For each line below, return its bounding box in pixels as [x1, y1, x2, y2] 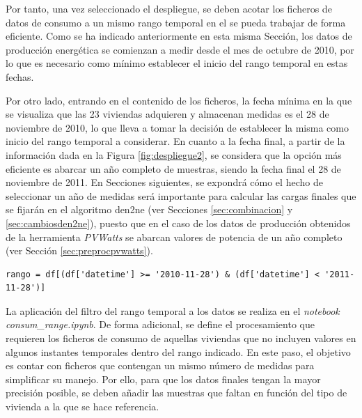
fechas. [6, 69, 34, 84]
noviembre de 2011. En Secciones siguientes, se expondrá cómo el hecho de [6, 175, 323, 189]
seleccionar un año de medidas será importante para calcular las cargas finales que [6, 188, 356, 203]
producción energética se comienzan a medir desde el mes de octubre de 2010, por [6, 42, 354, 56]
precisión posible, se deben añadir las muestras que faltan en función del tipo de [6, 385, 347, 400]
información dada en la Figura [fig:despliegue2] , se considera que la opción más [6, 147, 342, 162]
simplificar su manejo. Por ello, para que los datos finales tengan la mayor [6, 371, 321, 386]
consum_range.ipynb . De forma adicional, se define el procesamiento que [6, 317, 315, 332]
